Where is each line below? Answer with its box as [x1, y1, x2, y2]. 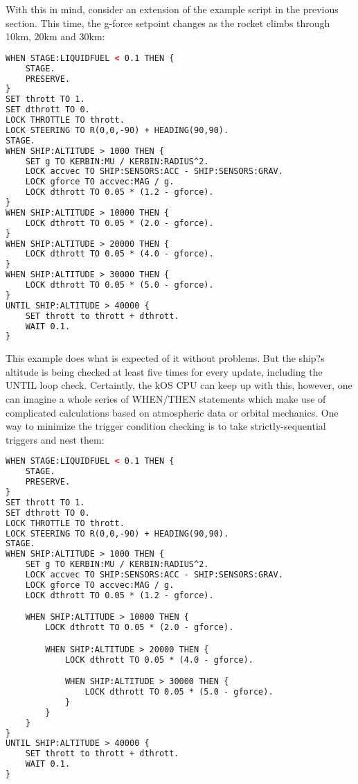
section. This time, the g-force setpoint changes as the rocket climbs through [6, 15, 330, 30]
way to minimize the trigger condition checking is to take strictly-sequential [6, 419, 326, 433]
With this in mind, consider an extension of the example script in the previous [6, 2, 339, 16]
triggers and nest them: [6, 432, 105, 446]
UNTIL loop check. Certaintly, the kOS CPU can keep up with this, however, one [6, 378, 352, 392]
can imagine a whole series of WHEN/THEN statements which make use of [6, 392, 326, 406]
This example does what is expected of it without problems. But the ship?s [6, 351, 325, 365]
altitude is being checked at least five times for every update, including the [6, 364, 323, 378]
